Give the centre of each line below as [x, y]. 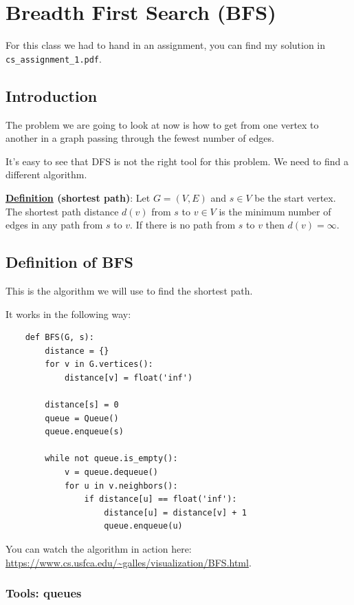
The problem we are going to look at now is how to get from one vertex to [162, 124]
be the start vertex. [295, 197]
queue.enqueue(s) [84, 432]
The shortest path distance [62, 211]
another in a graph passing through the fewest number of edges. [140, 138]
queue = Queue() [82, 418]
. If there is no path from [183, 225]
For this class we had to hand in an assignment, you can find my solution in [166, 45]
